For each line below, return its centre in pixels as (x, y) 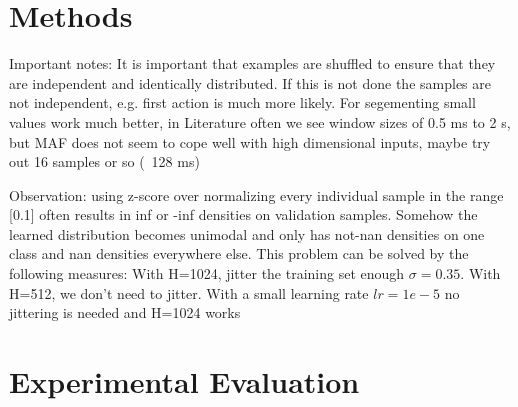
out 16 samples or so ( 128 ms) (104, 161)
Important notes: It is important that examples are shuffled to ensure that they (252, 63)
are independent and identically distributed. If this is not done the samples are (250, 82)
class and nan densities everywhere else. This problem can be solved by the (239, 253)
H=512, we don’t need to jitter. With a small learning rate (189, 292)
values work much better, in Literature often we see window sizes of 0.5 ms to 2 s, (260, 121)
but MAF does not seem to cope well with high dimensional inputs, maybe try (250, 141)
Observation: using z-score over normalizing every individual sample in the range (256, 194)
